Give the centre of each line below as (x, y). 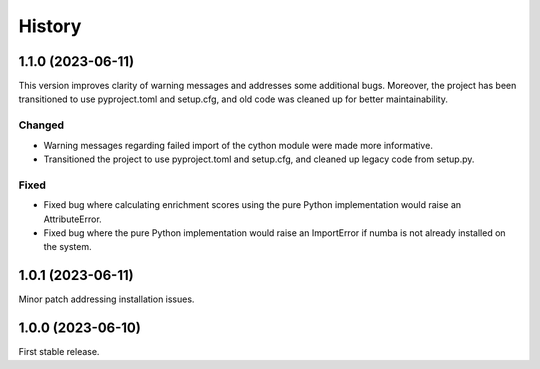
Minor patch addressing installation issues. (106, 299)
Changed (41, 125)
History (50, 26)
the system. (67, 247)
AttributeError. (72, 219)
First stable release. (59, 352)
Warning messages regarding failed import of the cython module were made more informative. (238, 145)
